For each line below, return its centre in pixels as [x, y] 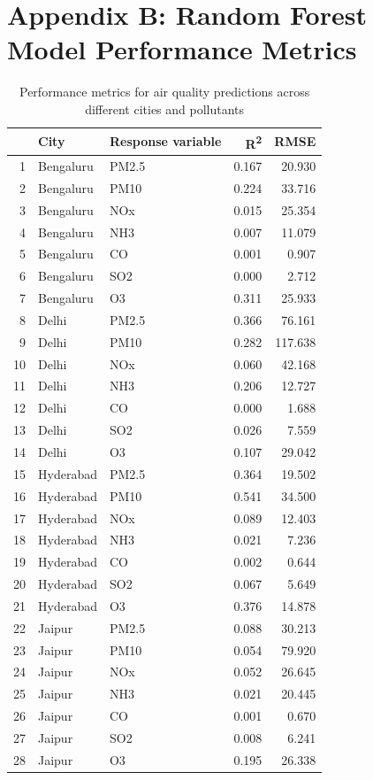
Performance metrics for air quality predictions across [165, 92]
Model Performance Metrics [182, 49]
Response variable [165, 141]
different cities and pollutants [165, 108]
